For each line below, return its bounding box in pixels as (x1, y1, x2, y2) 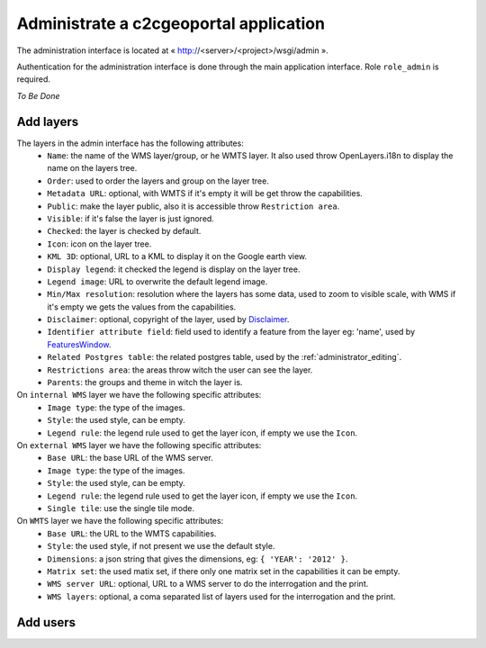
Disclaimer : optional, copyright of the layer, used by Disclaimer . (47, 314, 290, 325)
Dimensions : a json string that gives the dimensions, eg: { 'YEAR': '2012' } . (47, 553, 348, 564)
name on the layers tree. (47, 163, 138, 174)
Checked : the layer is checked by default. (47, 226, 202, 237)
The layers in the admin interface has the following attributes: (16, 138, 245, 148)
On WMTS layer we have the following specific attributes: (16, 516, 224, 526)
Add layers (16, 113, 79, 130)
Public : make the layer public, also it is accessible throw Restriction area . (47, 201, 340, 211)
